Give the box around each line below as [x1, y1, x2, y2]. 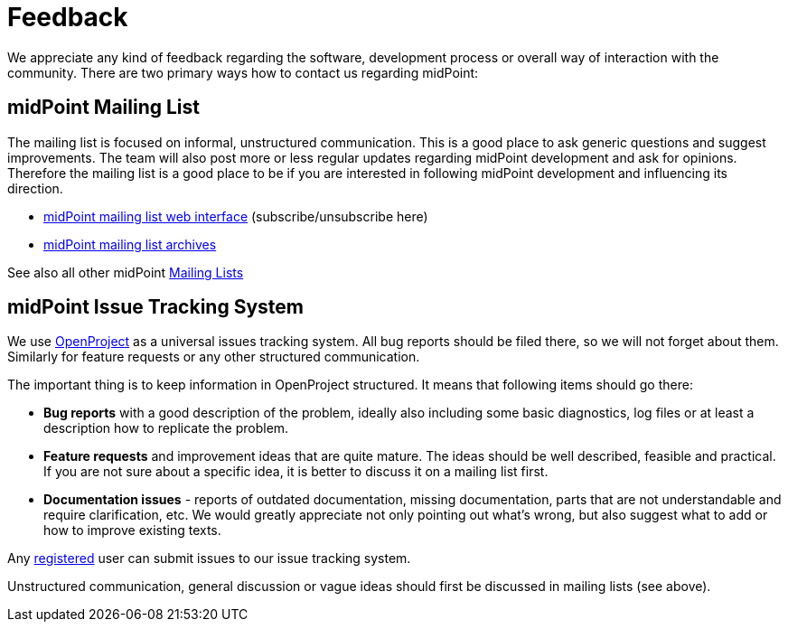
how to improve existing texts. [43, 522, 221, 539]
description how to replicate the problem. [43, 420, 289, 437]
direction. [7, 180, 63, 196]
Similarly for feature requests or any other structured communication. [7, 349, 420, 365]
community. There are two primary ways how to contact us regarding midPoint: [7, 64, 479, 80]
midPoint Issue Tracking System [7, 296, 304, 319]
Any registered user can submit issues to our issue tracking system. [7, 550, 411, 567]
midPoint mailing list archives [43, 236, 217, 252]
